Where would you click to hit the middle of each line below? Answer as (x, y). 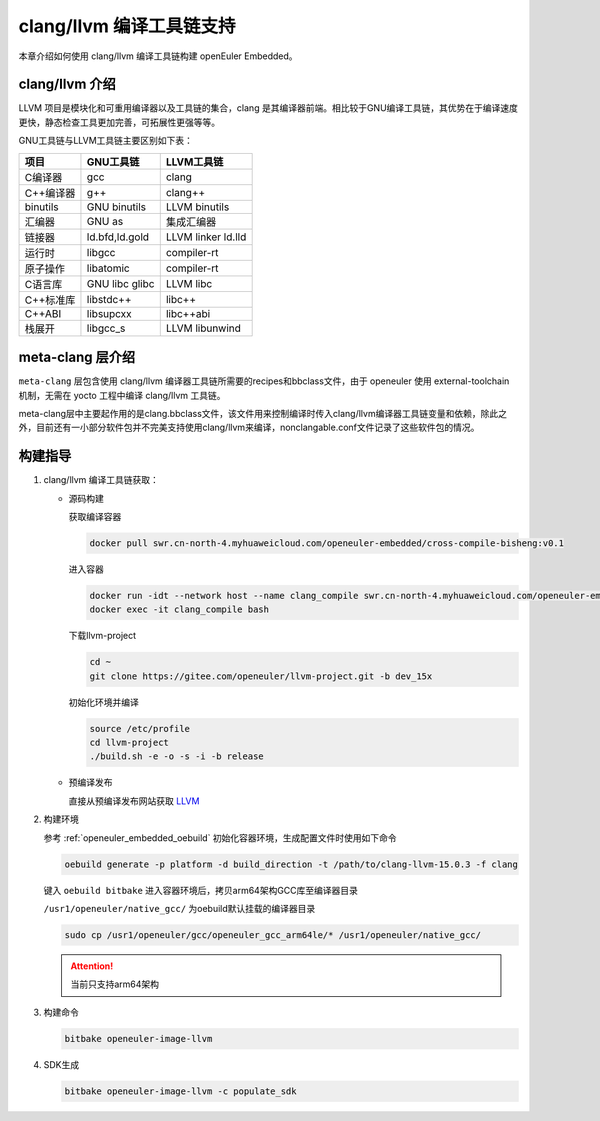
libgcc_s (106, 328)
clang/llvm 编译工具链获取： (101, 480)
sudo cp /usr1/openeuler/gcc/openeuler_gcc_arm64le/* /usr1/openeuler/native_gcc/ (273, 934)
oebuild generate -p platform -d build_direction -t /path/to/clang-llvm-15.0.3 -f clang (291, 864)
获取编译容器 (95, 516)
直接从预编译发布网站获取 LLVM (134, 801)
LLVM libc (189, 283)
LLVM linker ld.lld (206, 237)
